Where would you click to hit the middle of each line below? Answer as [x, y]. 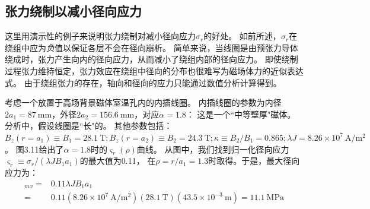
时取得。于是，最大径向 [254, 161]
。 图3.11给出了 [34, 149]
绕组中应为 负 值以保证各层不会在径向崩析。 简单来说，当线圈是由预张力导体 [151, 47]
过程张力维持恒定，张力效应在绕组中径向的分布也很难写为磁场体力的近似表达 [154, 70]
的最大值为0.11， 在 [118, 161]
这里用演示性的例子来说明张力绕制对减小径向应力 [100, 36]
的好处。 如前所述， [242, 36]
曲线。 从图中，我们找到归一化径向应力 [213, 149]
